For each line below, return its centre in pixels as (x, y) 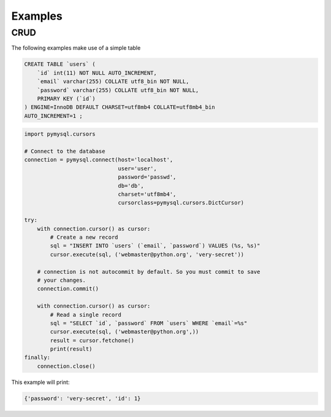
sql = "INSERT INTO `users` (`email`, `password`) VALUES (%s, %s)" (155, 246)
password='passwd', (147, 177)
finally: (37, 357)
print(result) (71, 349)
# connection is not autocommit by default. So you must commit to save (149, 271)
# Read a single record (86, 314)
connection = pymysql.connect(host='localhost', (99, 160)
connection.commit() (68, 289)
